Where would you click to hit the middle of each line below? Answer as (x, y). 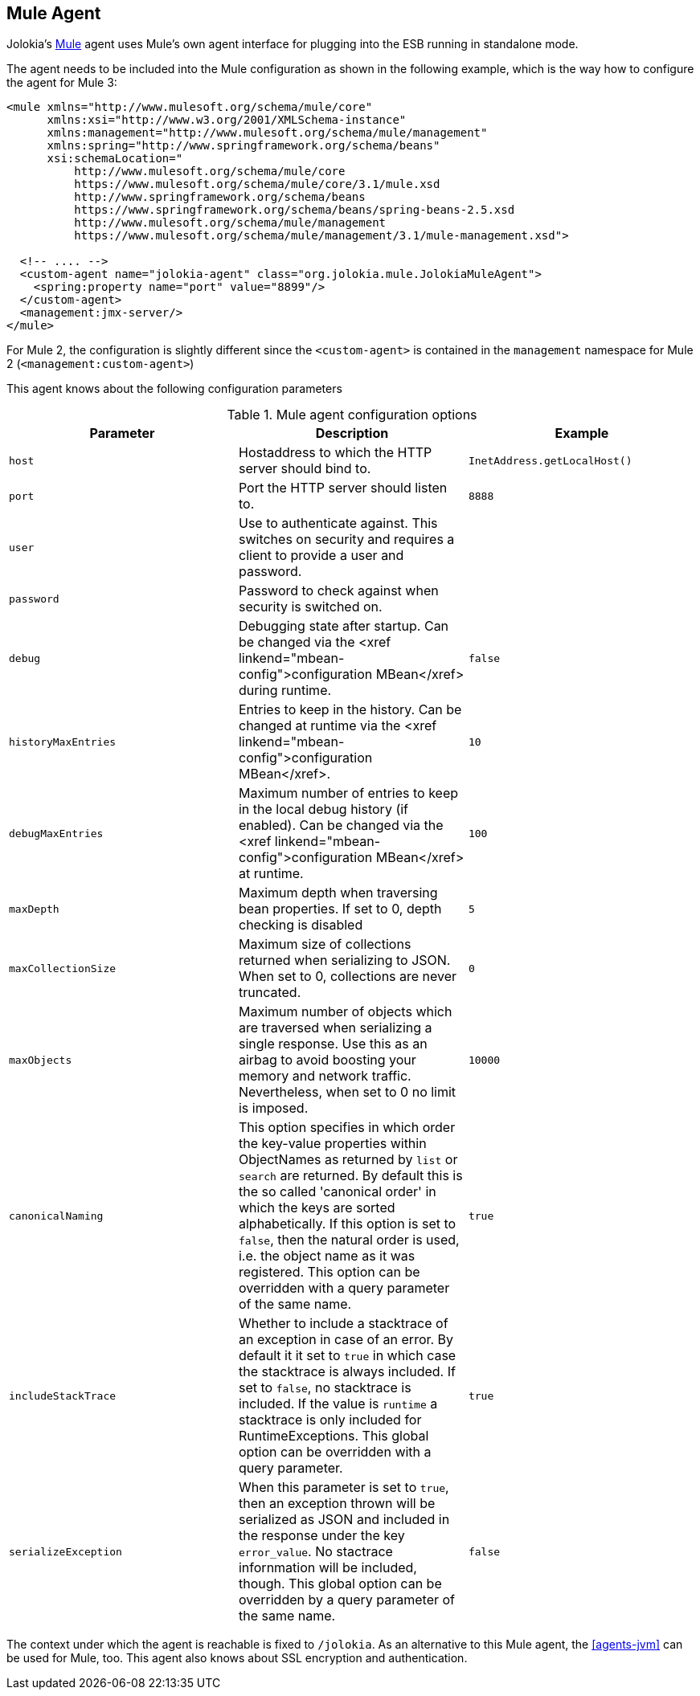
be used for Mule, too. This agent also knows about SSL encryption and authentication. (237, 1658)
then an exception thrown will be (337, 1504)
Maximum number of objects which (345, 1012)
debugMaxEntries (56, 833)
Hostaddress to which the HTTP (335, 453)
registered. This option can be (329, 1272)
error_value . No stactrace (315, 1552)
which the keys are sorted (317, 1208)
